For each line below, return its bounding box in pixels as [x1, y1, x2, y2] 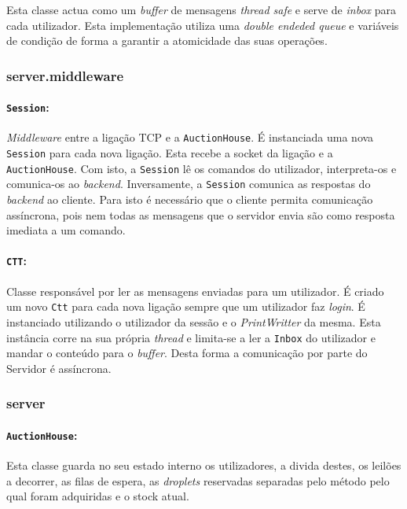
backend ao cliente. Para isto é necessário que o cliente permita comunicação [6, 191, 373, 208]
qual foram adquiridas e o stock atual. [6, 488, 189, 504]
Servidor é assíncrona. [6, 360, 112, 376]
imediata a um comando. [6, 222, 126, 238]
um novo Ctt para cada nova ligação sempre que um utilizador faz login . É [6, 298, 365, 315]
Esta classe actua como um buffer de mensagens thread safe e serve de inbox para [6, 2, 396, 17]
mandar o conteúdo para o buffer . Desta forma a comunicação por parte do [6, 345, 368, 361]
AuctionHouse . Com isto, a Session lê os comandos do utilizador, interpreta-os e [6, 160, 397, 176]
